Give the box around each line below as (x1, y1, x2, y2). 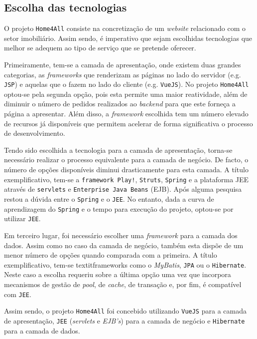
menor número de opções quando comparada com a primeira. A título (4, 250, 217, 260)
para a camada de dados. (4, 325, 80, 336)
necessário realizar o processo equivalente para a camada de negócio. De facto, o (4, 154, 249, 165)
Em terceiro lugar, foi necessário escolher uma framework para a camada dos (4, 230, 238, 240)
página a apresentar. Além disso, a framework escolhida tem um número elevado (4, 108, 249, 119)
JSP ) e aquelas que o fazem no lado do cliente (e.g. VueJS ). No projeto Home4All (4, 79, 249, 89)
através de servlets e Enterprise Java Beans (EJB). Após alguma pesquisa (4, 184, 242, 194)
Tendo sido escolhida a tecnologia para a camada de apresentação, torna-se (4, 144, 233, 155)
